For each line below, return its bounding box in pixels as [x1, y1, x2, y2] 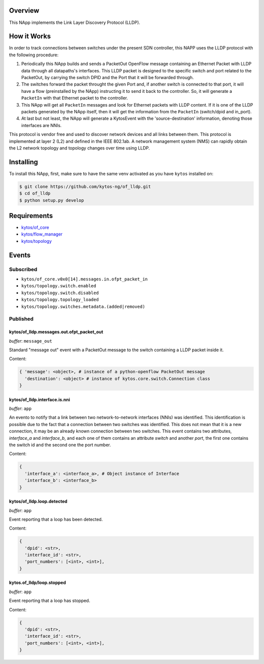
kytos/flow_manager [21, 231, 63, 237]
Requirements [9, 212, 53, 220]
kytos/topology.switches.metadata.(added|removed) [21, 303, 145, 309]
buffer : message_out [9, 338, 52, 344]
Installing [9, 158, 39, 166]
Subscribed [9, 266, 38, 273]
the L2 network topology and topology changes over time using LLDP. [9, 145, 150, 151]
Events [9, 251, 31, 259]
